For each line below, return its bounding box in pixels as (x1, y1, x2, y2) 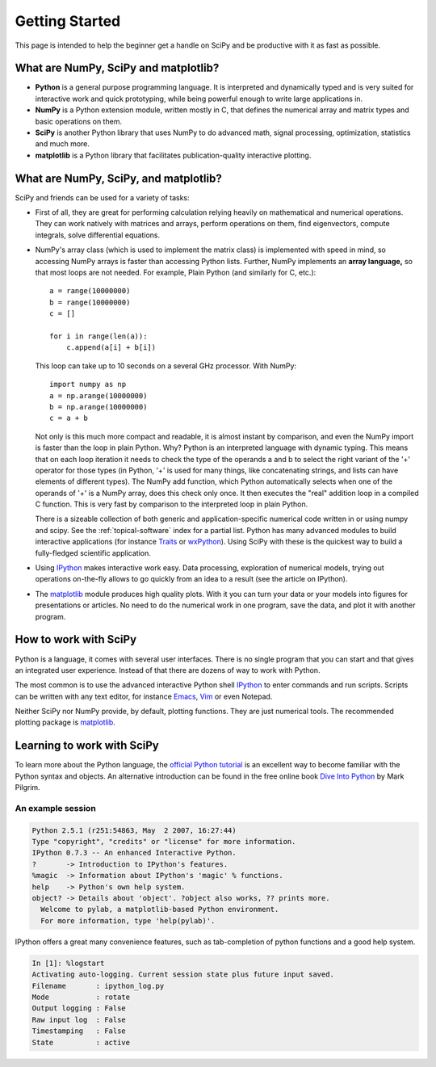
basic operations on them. (35, 116, 123, 126)
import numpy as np (49, 380, 127, 389)
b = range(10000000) (49, 297, 131, 307)
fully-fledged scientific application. (35, 548, 151, 557)
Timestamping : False (31, 1027, 127, 1035)
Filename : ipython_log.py (31, 981, 165, 990)
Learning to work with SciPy (15, 739, 159, 753)
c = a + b (49, 414, 88, 423)
